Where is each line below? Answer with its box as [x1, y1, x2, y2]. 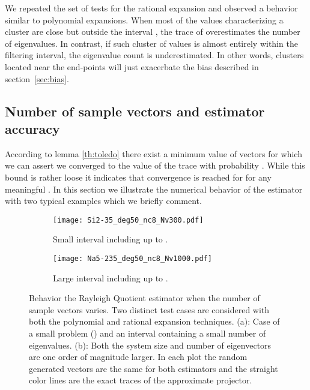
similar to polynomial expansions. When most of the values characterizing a [5, 13, 284, 26]
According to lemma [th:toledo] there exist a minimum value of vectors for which [5, 147, 302, 160]
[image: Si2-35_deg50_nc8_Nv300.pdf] [53, 215, 204, 224]
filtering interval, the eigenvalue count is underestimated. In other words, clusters [5, 49, 304, 61]
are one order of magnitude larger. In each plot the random [29, 350, 248, 363]
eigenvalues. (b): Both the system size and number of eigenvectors [29, 338, 272, 351]
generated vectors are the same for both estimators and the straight [29, 362, 278, 374]
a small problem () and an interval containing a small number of [29, 327, 266, 339]
